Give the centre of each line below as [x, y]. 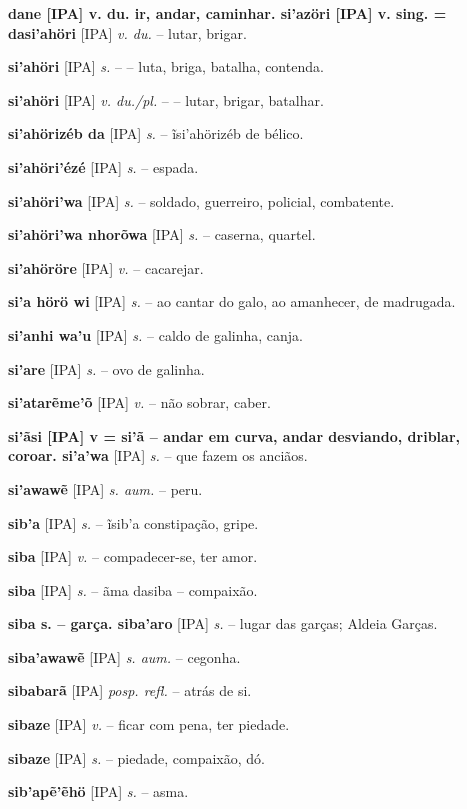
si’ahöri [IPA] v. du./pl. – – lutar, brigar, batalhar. [166, 99]
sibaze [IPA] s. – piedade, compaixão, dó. [136, 757]
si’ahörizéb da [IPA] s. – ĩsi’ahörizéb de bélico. [156, 133]
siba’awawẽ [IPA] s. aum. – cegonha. [124, 656]
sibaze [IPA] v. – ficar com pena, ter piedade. [149, 724]
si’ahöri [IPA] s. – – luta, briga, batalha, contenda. [166, 66]
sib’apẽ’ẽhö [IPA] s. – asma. [98, 791]
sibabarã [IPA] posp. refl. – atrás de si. [130, 690]
